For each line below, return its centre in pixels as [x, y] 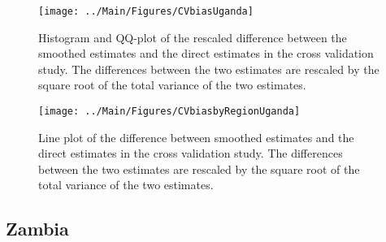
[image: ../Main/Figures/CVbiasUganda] [146, 11]
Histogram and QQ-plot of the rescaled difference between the [193, 37]
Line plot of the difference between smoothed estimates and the [196, 137]
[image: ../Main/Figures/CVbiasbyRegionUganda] [169, 112]
